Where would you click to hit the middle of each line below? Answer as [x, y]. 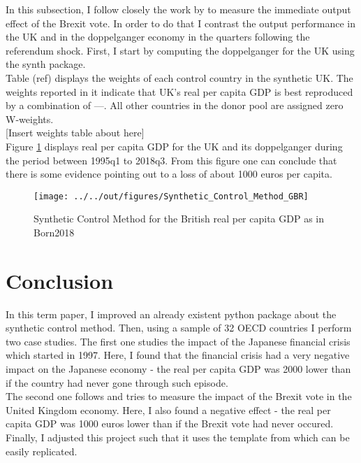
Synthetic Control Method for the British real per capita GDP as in [179, 219]
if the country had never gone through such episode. [117, 382]
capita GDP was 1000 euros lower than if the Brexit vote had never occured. [170, 423]
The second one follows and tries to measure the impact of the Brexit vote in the [179, 396]
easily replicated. [42, 451]
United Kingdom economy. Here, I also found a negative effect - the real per [168, 409]
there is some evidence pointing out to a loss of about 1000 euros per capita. [169, 174]
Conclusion [60, 280]
